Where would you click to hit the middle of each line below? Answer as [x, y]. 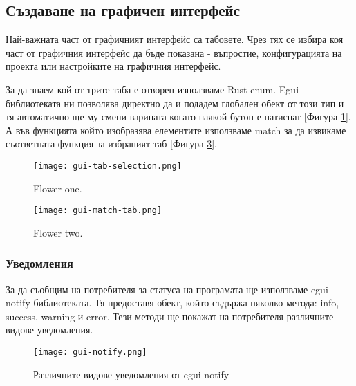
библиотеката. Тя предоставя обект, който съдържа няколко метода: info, [186, 303]
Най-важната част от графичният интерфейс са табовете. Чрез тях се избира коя [175, 39]
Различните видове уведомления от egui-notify [131, 374]
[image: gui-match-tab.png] [98, 211]
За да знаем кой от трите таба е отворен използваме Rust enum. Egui [152, 89]
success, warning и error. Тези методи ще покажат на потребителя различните [170, 316]
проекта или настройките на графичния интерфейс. [113, 66]
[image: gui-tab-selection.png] [107, 166]
